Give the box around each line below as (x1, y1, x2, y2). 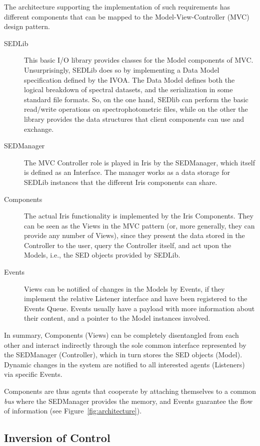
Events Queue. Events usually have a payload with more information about (24, 303, 255, 313)
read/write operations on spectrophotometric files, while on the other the (24, 104, 248, 114)
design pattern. (4, 21, 50, 32)
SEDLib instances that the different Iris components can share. (24, 176, 217, 187)
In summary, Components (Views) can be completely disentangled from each (4, 330, 239, 340)
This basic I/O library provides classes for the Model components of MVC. (24, 55, 253, 65)
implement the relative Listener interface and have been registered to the (24, 293, 247, 304)
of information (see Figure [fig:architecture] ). (4, 405, 142, 416)
